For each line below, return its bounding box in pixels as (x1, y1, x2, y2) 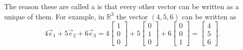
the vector (116, 11, 148, 21)
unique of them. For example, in (4, 11, 104, 21)
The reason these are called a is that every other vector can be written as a (4, 1, 239, 11)
